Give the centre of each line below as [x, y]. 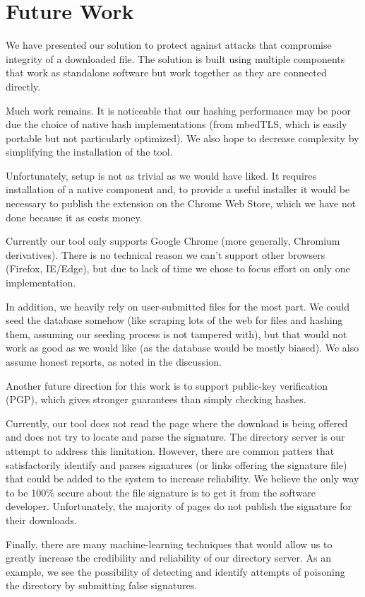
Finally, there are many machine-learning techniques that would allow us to [169, 544]
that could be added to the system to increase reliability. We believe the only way [182, 479]
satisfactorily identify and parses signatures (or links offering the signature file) [176, 464]
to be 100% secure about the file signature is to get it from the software [161, 492]
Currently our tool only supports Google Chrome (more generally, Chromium [173, 241]
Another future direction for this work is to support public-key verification [167, 385]
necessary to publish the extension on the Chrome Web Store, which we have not [181, 203]
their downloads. [41, 520]
